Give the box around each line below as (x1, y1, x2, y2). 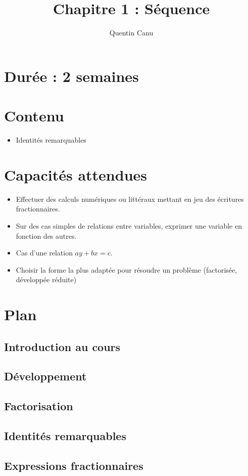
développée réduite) (16, 274, 77, 285)
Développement (4, 368, 87, 384)
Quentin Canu (109, 27, 154, 38)
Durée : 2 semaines (4, 65, 139, 86)
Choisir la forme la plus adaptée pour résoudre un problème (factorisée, (16, 264, 237, 275)
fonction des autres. (16, 230, 77, 241)
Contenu (4, 105, 64, 126)
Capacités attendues (4, 164, 147, 185)
